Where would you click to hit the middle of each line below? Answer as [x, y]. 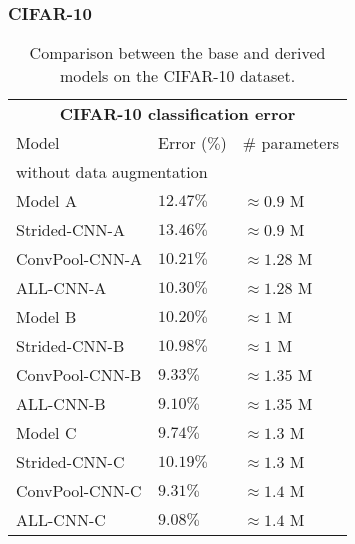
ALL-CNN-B [61, 404]
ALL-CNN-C [61, 520]
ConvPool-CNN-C [79, 491]
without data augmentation [112, 172]
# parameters [291, 143]
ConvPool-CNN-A [79, 259]
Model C [46, 433]
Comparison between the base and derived [177, 53]
